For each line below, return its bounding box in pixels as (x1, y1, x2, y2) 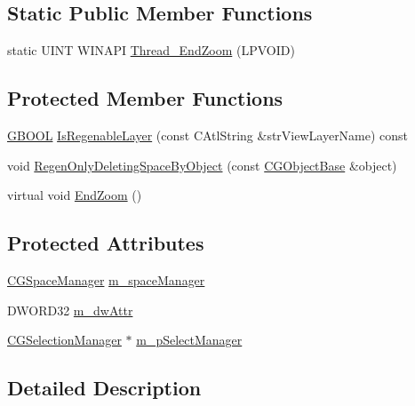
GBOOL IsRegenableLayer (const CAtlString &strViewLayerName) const (7, 126, 409, 144)
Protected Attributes (7, 229, 204, 257)
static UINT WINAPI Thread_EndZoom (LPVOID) (7, 41, 295, 60)
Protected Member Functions (7, 84, 283, 112)
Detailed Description (7, 374, 202, 402)
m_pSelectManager (136, 330, 243, 349)
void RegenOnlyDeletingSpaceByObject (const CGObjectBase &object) (7, 155, 397, 174)
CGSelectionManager (7, 330, 122, 349)
